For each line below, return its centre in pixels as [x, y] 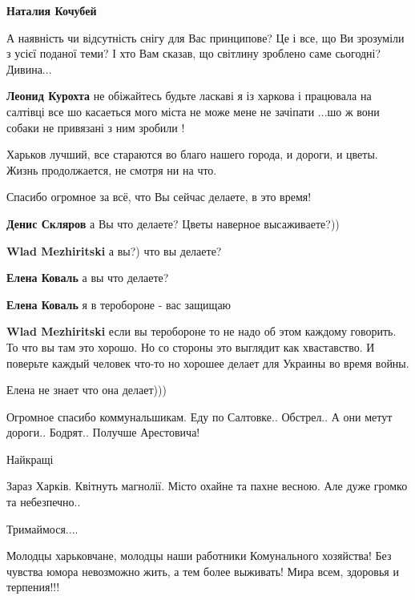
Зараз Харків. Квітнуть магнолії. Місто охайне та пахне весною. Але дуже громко [207, 486]
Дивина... [29, 68]
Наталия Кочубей [52, 10]
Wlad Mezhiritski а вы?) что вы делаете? [114, 250]
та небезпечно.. [44, 502]
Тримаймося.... [42, 528]
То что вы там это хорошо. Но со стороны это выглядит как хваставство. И [191, 346]
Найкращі [30, 459]
